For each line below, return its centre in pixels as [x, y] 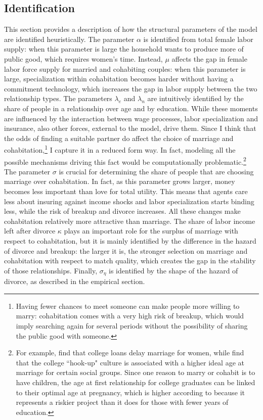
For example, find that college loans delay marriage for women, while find [130, 353]
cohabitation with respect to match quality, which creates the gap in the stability [130, 261]
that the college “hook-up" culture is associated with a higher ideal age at [130, 362]
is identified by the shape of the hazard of [173, 270]
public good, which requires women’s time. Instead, [83, 58]
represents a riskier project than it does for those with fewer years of [122, 402]
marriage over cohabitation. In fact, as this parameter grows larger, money [120, 181]
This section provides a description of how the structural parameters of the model [131, 29]
